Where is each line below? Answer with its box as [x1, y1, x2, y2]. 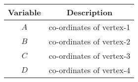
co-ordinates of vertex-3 [48, 50, 131, 61]
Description [66, 6, 113, 18]
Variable [8, 6, 41, 18]
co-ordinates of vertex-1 [48, 21, 131, 33]
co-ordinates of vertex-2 [48, 36, 131, 47]
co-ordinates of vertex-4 [48, 64, 131, 76]
